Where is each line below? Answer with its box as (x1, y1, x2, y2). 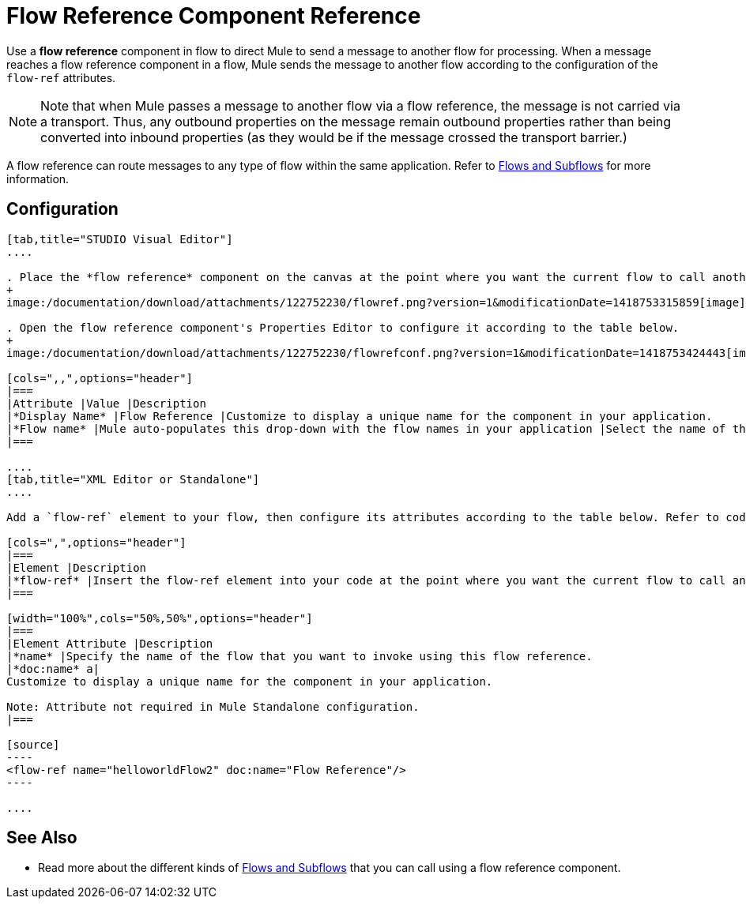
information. (6, 171, 70, 186)
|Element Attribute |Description (6, 637, 213, 650)
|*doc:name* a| (6, 662, 100, 675)
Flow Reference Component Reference (6, 2, 421, 29)
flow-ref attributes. (6, 70, 116, 84)
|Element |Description (6, 561, 147, 574)
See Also (6, 828, 77, 848)
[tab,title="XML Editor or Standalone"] (6, 472, 260, 486)
